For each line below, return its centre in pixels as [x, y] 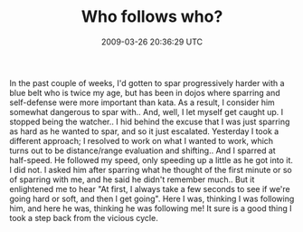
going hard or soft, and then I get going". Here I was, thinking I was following [152, 198]
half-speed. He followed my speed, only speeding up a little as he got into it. [151, 159]
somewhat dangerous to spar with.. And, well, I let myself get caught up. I [147, 111]
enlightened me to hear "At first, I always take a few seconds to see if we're [150, 188]
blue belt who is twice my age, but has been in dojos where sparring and [145, 92]
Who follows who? [152, 17]
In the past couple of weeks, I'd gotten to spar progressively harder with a [147, 82]
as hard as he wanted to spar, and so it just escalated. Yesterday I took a [144, 131]
